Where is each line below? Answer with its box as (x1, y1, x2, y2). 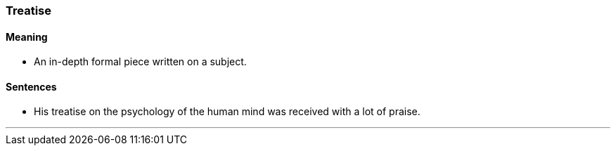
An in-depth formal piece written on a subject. (34, 55, 247, 68)
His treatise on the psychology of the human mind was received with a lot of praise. (34, 105, 421, 118)
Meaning (6, 30, 48, 43)
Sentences (6, 80, 57, 93)
